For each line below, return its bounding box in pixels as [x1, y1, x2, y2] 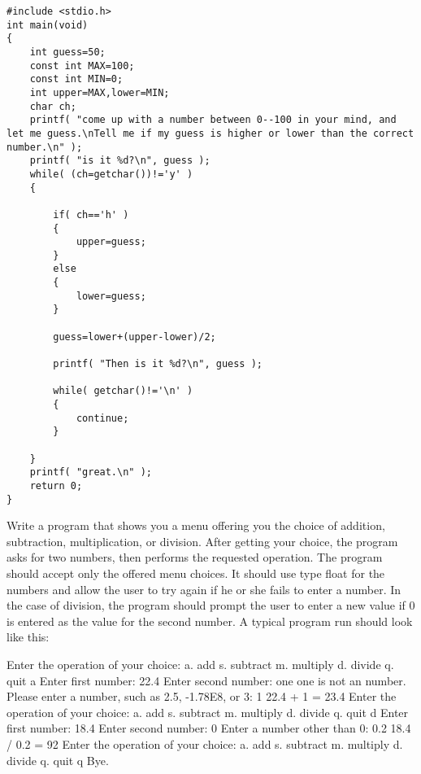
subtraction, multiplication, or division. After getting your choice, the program [7, 532, 398, 549]
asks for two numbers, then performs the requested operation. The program [7, 549, 383, 566]
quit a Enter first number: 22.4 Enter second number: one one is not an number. [7, 671, 406, 689]
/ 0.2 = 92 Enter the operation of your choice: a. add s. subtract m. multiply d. [7, 736, 403, 752]
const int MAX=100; [29, 59, 135, 72]
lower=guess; [76, 290, 146, 302]
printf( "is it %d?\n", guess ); [29, 155, 210, 167]
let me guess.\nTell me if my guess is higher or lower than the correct [7, 127, 414, 139]
